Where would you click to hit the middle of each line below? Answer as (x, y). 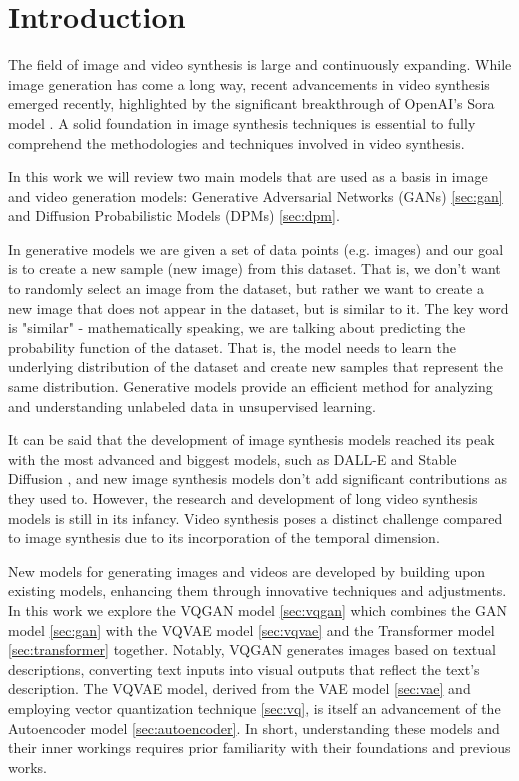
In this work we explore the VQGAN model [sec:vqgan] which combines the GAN (258, 609)
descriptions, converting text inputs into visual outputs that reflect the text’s (244, 668)
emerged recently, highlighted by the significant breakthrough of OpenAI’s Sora (251, 103)
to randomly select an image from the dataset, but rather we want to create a (246, 288)
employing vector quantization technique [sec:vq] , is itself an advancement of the (254, 707)
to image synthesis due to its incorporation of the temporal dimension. (224, 537)
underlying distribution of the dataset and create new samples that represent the (255, 366)
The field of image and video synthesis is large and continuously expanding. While (260, 64)
